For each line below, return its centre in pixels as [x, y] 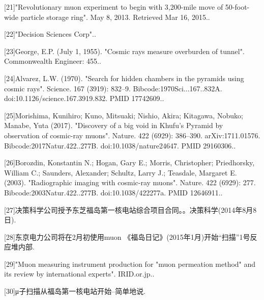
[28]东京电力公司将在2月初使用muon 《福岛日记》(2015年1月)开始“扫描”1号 [127, 236]
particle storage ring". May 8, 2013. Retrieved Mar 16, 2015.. [115, 17]
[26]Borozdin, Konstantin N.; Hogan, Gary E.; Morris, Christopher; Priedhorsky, [129, 162]
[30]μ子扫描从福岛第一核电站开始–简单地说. [75, 291]
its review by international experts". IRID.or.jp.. [79, 274]
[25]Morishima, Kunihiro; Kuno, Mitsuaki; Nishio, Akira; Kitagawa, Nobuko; [124, 115]
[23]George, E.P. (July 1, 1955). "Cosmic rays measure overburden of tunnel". [124, 51]
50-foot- [237, 7]
